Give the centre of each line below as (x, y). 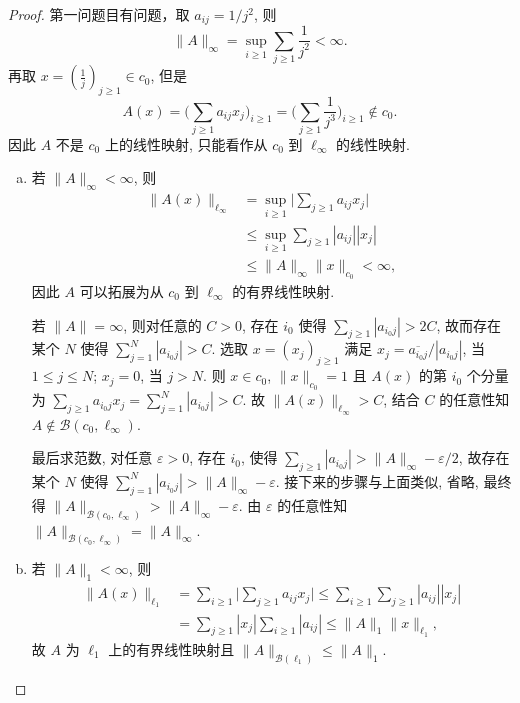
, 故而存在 (469, 324)
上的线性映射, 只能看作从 (186, 143)
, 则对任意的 (162, 324)
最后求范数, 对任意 (92, 457)
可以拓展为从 (121, 290)
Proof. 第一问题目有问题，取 (99, 14)
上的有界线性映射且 (171, 648)
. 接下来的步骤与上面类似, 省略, (377, 480)
